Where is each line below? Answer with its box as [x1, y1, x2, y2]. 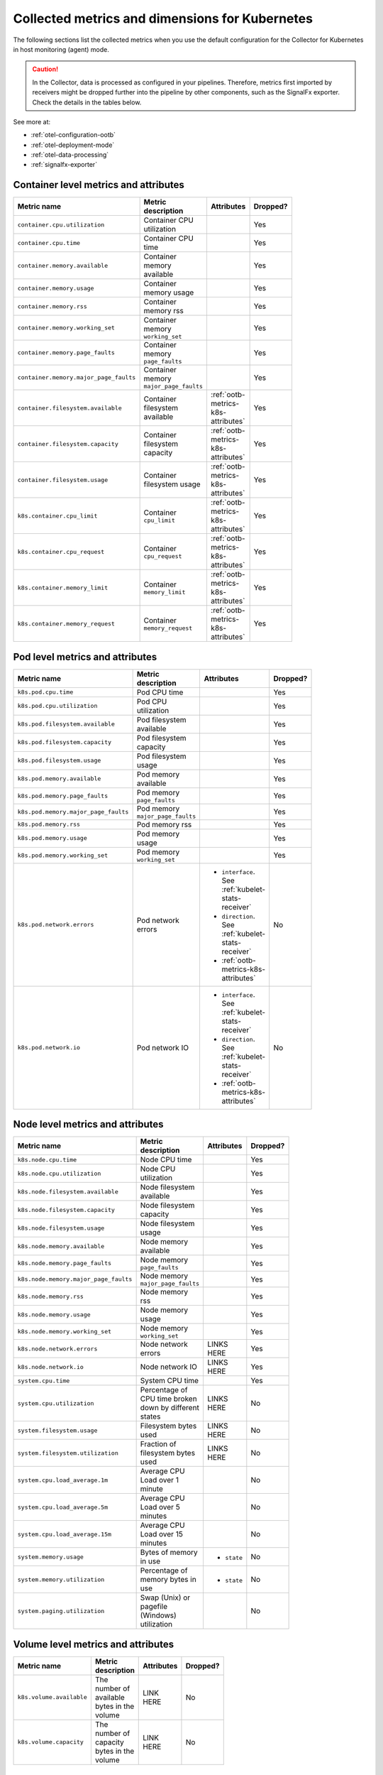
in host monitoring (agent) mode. [13, 45, 109, 53]
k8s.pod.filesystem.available [17, 721, 115, 728]
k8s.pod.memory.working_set [17, 851, 109, 859]
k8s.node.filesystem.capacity [17, 1206, 115, 1213]
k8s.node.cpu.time [17, 1156, 77, 1164]
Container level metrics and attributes [13, 179, 184, 191]
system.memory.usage [17, 1553, 84, 1561]
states [140, 1411, 161, 1421]
